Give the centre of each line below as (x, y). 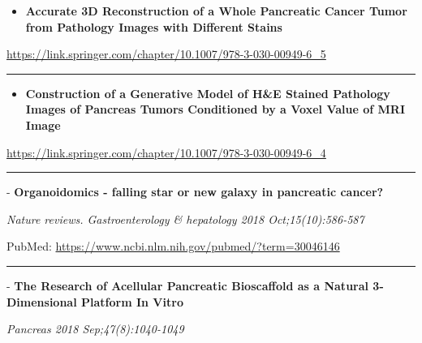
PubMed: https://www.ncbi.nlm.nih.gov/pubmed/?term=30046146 (173, 246)
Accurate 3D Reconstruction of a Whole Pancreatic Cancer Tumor (216, 11)
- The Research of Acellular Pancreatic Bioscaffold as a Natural (188, 285)
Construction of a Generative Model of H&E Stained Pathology (208, 93)
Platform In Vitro (132, 301)
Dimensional (42, 301)
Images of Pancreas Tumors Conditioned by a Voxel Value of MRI (215, 109)
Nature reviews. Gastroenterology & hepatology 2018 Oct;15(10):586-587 (185, 219)
